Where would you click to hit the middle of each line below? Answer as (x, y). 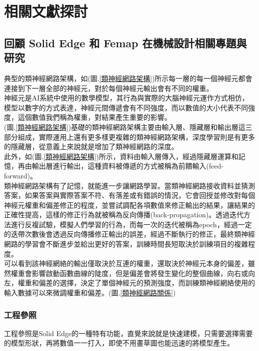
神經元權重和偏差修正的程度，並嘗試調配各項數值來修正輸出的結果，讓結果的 (129, 205)
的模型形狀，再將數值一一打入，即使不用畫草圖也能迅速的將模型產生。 (119, 343)
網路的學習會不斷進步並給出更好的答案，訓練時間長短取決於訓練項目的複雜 (126, 244)
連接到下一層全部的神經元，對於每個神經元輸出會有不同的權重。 (109, 88)
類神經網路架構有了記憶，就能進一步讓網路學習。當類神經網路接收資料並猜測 (129, 185)
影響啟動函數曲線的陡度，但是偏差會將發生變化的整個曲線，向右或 (140, 273)
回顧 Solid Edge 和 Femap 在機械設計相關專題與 (126, 43)
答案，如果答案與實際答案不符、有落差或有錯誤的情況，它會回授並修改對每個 (129, 195)
